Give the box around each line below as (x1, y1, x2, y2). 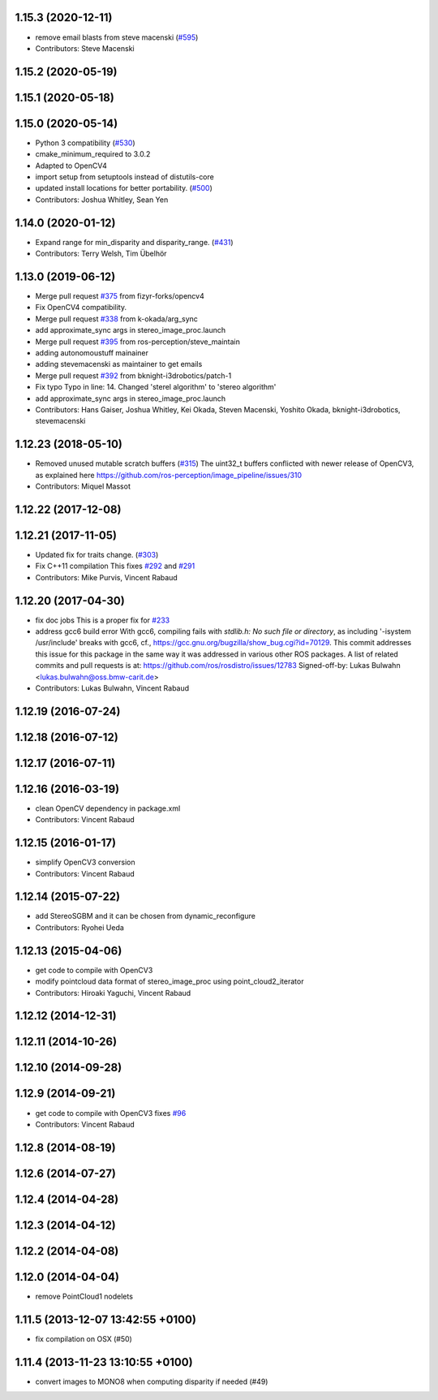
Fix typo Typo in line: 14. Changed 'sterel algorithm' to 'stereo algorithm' (35, 382, 277, 392)
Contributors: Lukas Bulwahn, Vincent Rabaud (35, 683, 190, 693)
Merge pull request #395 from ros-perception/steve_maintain (35, 337, 241, 347)
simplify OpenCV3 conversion (35, 857, 135, 868)
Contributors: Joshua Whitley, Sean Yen (35, 195, 169, 205)
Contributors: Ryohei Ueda (35, 922, 125, 933)
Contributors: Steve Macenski (35, 43, 135, 53)
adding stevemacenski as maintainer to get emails (35, 360, 203, 369)
